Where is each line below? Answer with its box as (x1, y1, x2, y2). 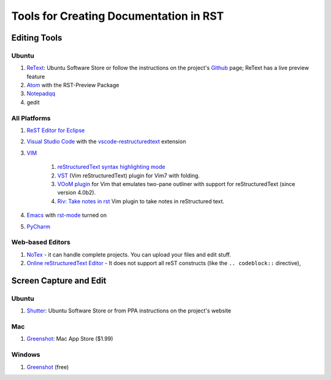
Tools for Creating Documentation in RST (11, 9, 224, 23)
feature (26, 72, 45, 80)
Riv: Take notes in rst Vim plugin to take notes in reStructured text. (57, 197, 225, 205)
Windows (11, 351, 40, 359)
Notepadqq (26, 90, 55, 98)
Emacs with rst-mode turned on (26, 212, 107, 219)
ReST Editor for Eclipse (26, 126, 85, 134)
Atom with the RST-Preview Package (26, 82, 120, 89)
